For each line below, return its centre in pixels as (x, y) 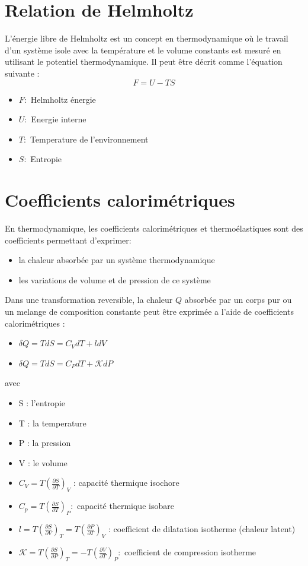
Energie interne (59, 119)
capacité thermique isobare (126, 506)
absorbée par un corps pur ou (238, 300)
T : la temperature (52, 423)
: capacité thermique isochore (126, 483)
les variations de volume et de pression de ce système (115, 279)
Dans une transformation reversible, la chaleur (89, 300)
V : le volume (43, 462)
